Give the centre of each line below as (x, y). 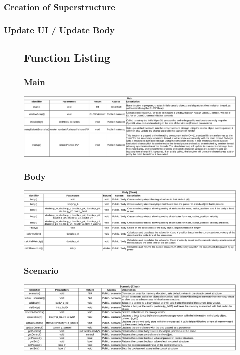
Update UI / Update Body (59, 29)
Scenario (41, 271)
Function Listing (67, 57)
